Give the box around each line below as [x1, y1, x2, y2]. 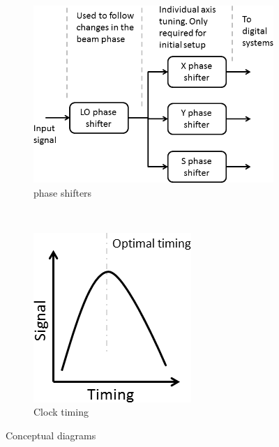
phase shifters [33, 185, 92, 199]
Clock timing [33, 404, 89, 419]
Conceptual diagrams [6, 427, 96, 442]
